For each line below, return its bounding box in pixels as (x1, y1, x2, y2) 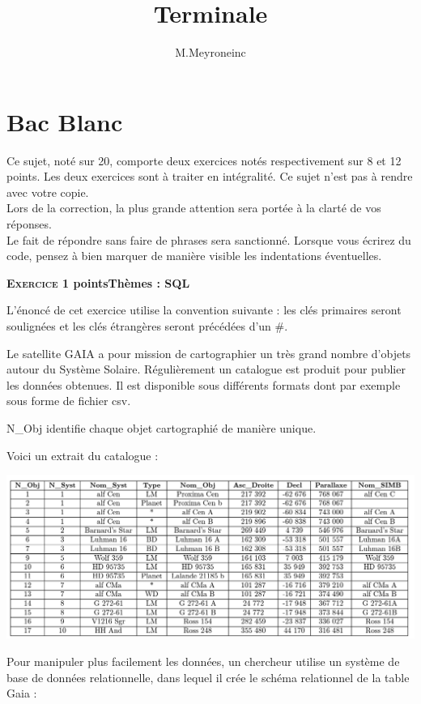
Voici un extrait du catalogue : (6, 446, 159, 463)
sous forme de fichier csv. (6, 392, 131, 409)
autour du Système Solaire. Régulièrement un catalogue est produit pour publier (6, 361, 406, 378)
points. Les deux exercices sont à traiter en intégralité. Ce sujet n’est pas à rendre (6, 168, 413, 185)
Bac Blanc (6, 105, 123, 138)
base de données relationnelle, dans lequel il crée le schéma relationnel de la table (6, 668, 410, 685)
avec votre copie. (6, 183, 89, 200)
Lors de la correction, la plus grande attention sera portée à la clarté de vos (6, 199, 381, 216)
